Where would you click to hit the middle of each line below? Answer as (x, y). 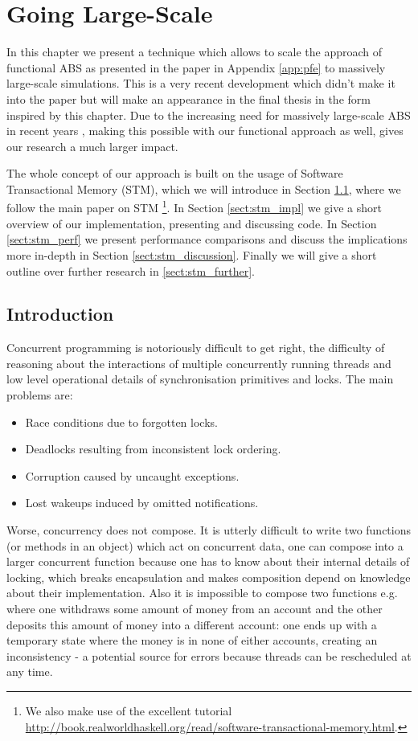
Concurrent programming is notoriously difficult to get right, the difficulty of (196, 348)
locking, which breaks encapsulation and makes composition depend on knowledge (209, 577)
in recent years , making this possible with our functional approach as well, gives (205, 131)
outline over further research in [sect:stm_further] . (131, 270)
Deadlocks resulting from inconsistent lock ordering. (153, 449)
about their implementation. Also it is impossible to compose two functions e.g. (202, 593)
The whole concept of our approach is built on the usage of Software (175, 173)
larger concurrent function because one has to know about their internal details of (208, 561)
